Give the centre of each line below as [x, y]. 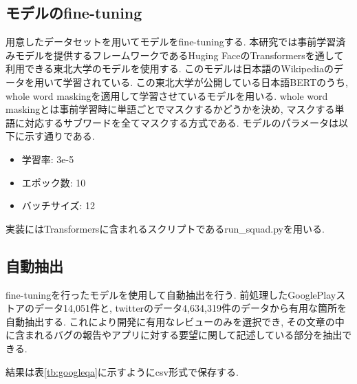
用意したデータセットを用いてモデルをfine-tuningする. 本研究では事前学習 [171, 42]
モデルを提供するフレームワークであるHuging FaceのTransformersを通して [179, 55]
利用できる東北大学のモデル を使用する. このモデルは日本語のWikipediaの [170, 68]
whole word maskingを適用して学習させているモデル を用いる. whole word [167, 95]
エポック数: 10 [54, 182]
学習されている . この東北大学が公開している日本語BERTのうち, [205, 82]
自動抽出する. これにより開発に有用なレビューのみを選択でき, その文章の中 [175, 321]
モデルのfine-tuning [74, 13]
